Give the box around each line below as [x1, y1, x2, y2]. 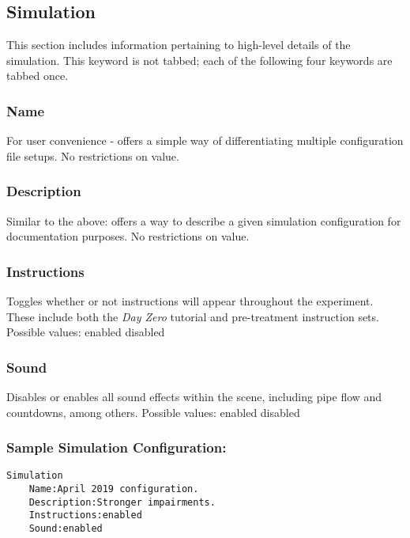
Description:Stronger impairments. [28, 496, 216, 508]
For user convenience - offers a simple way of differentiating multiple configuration [6, 132, 404, 149]
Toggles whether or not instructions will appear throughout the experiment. [6, 293, 374, 309]
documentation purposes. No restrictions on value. [6, 228, 250, 244]
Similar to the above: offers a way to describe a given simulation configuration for [6, 212, 401, 229]
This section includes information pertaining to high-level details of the [6, 36, 351, 53]
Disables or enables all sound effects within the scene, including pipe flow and [6, 388, 382, 405]
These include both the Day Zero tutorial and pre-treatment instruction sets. [6, 308, 379, 324]
